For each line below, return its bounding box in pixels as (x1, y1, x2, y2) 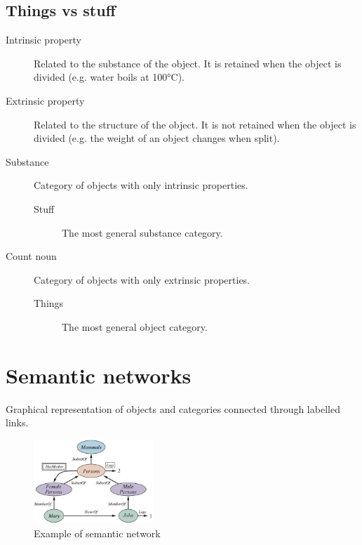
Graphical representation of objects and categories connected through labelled (6, 401, 340, 416)
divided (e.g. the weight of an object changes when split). (34, 131, 280, 145)
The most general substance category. (62, 225, 223, 239)
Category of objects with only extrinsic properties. (34, 272, 250, 287)
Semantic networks (6, 360, 192, 389)
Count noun (6, 249, 57, 263)
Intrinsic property (6, 32, 81, 47)
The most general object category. (62, 319, 208, 334)
